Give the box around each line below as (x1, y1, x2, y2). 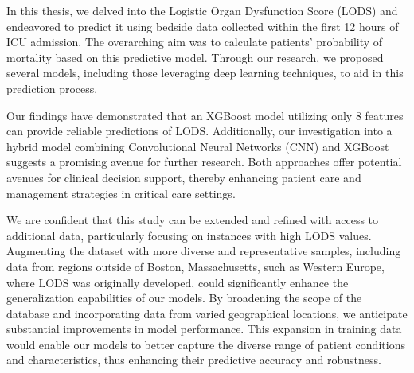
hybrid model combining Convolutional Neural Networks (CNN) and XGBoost (6, 138, 389, 154)
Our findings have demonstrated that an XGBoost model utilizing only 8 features (6, 107, 404, 123)
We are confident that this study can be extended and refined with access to (6, 212, 379, 228)
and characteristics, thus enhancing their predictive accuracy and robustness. (6, 352, 381, 368)
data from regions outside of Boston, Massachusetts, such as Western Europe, (6, 258, 385, 274)
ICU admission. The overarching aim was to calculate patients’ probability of (6, 33, 383, 50)
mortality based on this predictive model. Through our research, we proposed (6, 49, 384, 65)
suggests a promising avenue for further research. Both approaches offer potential (6, 153, 402, 170)
